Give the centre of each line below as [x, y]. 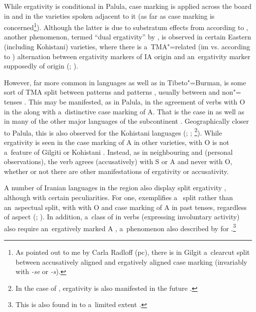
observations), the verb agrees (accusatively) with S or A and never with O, [118, 161]
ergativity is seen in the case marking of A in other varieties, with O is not [117, 142]
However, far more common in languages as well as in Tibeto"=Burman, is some [125, 82]
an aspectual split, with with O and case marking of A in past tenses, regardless [126, 207]
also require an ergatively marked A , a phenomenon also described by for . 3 [120, 227]
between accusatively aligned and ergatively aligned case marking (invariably [131, 261]
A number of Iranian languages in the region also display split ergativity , [115, 188]
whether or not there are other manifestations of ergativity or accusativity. [116, 171]
